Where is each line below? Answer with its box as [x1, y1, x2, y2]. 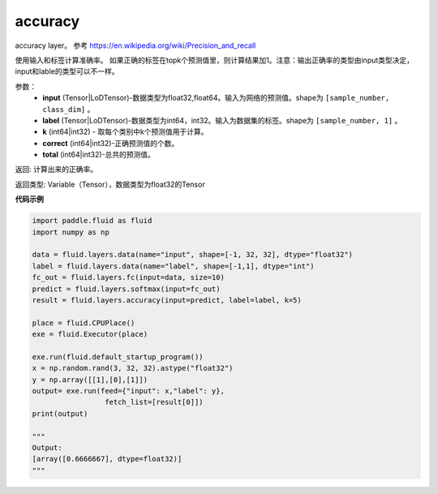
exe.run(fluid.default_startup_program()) [32, 352, 204, 361]
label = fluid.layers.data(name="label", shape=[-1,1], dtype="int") [32, 261, 315, 271]
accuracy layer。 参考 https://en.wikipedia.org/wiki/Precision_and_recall [15, 41, 256, 50]
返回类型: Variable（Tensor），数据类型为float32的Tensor [15, 179, 206, 189]
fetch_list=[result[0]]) [104, 397, 204, 407]
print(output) [32, 409, 88, 418]
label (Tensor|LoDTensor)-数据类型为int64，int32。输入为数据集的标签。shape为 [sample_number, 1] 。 [42, 115, 402, 125]
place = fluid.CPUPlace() [32, 318, 135, 328]
